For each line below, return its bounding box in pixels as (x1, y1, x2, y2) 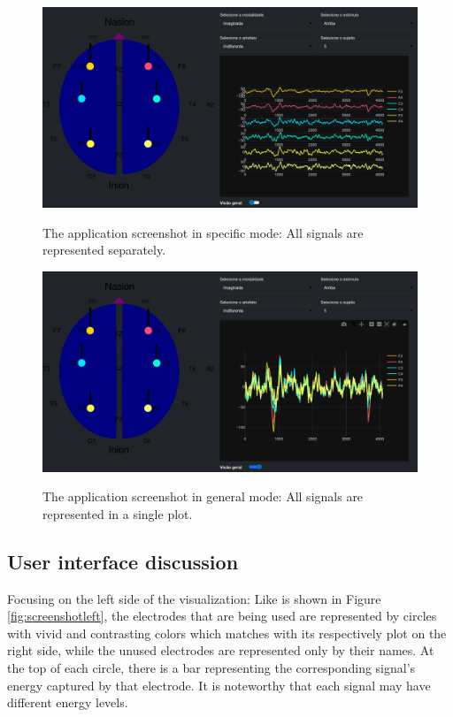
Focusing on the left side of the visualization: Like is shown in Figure (7, 589, 381, 607)
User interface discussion (7, 547, 239, 575)
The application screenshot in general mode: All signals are (42, 487, 364, 506)
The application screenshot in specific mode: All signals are (42, 223, 364, 241)
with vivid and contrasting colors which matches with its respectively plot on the (7, 623, 447, 642)
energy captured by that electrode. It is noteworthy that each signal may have (7, 675, 431, 694)
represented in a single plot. (42, 504, 193, 522)
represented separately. (42, 240, 166, 259)
